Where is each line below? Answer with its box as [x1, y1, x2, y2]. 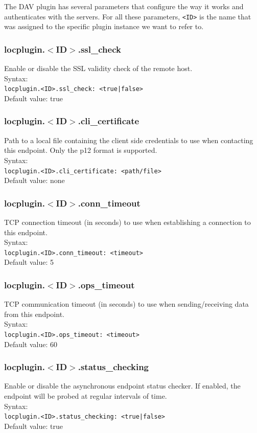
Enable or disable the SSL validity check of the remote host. [4, 63, 193, 74]
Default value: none [4, 175, 65, 186]
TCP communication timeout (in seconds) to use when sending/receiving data [4, 299, 249, 309]
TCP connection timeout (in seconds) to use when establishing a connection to [4, 216, 251, 227]
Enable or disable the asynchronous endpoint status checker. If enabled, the [4, 380, 241, 391]
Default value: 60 [4, 338, 58, 349]
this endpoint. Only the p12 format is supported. [4, 145, 157, 155]
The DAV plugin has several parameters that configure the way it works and [4, 1, 244, 11]
